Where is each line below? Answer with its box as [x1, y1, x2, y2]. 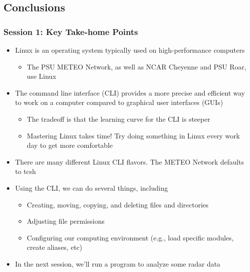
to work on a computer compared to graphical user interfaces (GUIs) [15, 97, 223, 107]
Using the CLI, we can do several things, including [15, 182, 168, 193]
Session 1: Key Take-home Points [3, 25, 138, 37]
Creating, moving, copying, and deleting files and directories [27, 199, 209, 209]
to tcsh [15, 166, 36, 176]
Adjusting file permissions [27, 216, 105, 226]
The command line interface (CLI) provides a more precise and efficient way [15, 87, 245, 98]
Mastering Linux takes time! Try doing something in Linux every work [27, 130, 240, 140]
